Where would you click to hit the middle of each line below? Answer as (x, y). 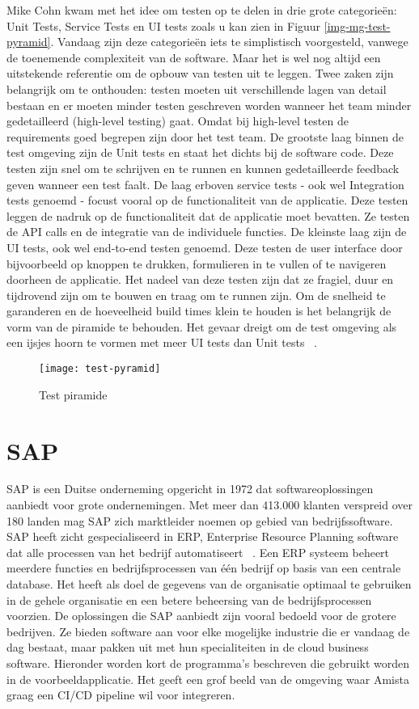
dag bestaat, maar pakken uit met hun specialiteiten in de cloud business (188, 647)
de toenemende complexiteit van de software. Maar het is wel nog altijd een (194, 57)
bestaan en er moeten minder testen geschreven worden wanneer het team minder (209, 105)
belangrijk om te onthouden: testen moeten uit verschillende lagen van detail (197, 89)
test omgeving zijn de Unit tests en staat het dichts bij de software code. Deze (200, 152)
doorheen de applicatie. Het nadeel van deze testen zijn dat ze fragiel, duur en (200, 279)
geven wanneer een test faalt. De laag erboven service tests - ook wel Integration (205, 184)
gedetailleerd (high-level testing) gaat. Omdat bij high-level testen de (178, 121)
